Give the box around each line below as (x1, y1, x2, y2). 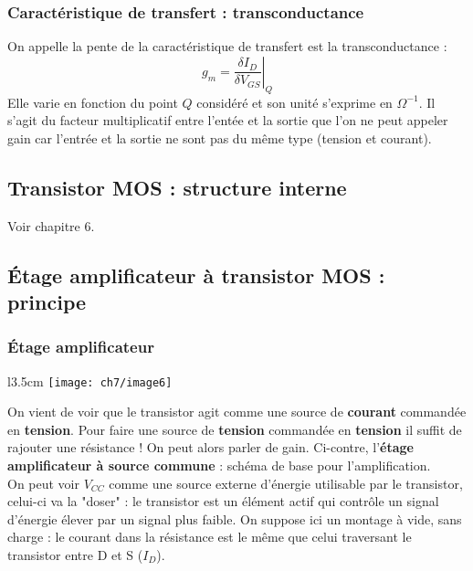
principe (7, 287, 87, 315)
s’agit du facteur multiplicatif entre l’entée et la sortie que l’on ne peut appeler (7, 111, 448, 130)
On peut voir (7, 473, 80, 492)
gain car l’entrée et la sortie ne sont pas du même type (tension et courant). (7, 128, 432, 147)
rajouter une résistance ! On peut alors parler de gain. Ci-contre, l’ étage (7, 438, 414, 457)
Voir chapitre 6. (7, 216, 95, 235)
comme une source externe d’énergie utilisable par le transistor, (109, 473, 463, 492)
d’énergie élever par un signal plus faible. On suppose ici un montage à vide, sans (7, 509, 462, 528)
